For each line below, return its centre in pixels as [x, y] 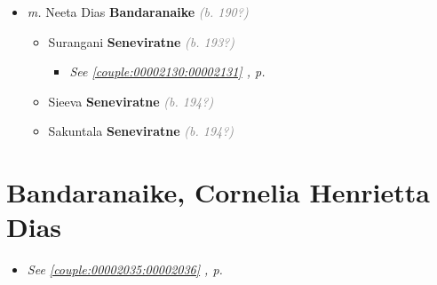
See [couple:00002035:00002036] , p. [125, 269]
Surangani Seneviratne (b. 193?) [141, 41]
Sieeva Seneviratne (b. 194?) [131, 101]
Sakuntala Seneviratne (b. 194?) [141, 131]
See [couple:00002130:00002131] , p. [167, 71]
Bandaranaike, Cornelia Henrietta [218, 192]
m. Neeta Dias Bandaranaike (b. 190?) [138, 12]
